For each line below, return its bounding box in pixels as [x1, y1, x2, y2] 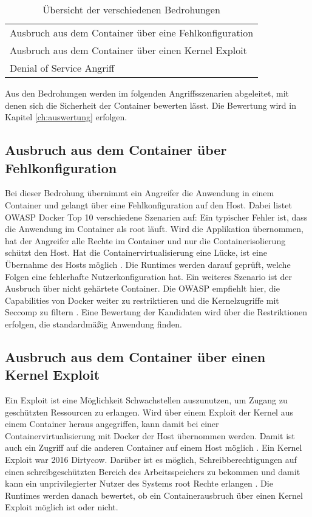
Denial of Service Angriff [10, 61, 115, 75]
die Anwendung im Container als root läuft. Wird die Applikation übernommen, [5, 222, 304, 235]
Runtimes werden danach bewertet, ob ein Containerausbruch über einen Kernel [5, 488, 303, 501]
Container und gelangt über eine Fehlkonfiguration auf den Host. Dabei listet [5, 198, 292, 211]
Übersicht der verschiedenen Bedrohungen [42, 2, 220, 16]
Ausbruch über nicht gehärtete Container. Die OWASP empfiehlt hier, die [5, 282, 280, 295]
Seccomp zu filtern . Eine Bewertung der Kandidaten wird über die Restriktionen [5, 306, 307, 318]
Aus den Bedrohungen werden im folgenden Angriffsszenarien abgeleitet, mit [5, 87, 290, 99]
